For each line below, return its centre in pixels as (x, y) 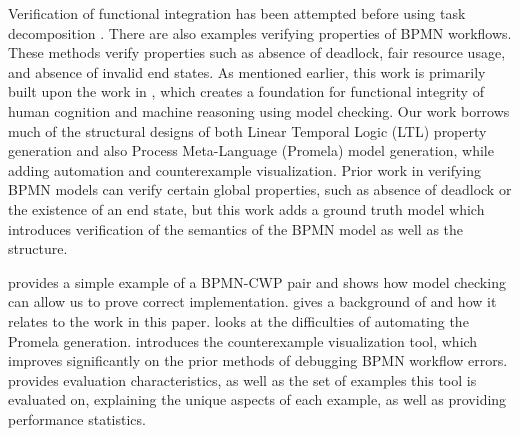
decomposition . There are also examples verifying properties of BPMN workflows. (260, 32)
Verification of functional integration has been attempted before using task (237, 13)
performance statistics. (77, 418)
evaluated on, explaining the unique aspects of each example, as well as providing (257, 399)
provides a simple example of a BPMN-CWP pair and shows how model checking (257, 281)
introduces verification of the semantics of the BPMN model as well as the (236, 228)
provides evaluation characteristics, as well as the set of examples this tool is (242, 379)
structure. (38, 248)
